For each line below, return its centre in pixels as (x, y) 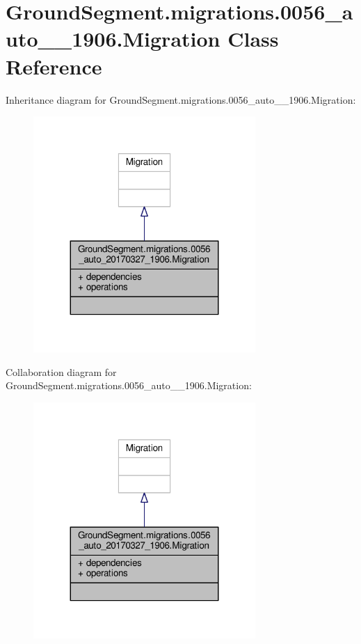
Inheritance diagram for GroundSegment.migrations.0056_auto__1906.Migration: (181, 99)
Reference (54, 66)
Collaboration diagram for (61, 371)
